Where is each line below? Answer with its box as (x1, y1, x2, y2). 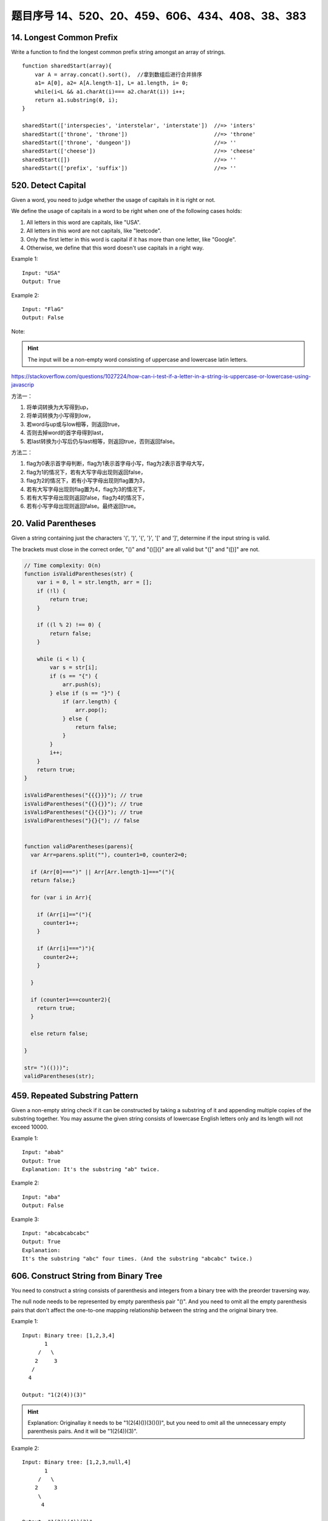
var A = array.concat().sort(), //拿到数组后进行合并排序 (34, 71, 203, 78)
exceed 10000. (11, 1123, 49, 1131)
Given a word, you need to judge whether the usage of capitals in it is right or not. (11, 197, 216, 204)
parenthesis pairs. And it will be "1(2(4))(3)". (27, 1427, 138, 1435)
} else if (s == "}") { (49, 689, 121, 697)
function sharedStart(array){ (22, 63, 112, 69)
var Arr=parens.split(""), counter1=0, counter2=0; (30, 851, 188, 858)
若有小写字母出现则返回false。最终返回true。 (26, 503, 140, 510)
